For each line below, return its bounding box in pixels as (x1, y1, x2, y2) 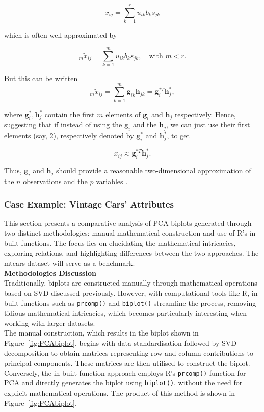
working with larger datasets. (4, 317, 95, 328)
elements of (105, 109, 141, 119)
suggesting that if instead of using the (4, 119, 122, 130)
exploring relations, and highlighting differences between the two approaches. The (4, 247, 259, 258)
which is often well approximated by (4, 30, 117, 40)
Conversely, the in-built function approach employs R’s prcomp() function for (4, 367, 246, 378)
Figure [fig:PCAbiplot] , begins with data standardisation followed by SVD (4, 338, 236, 348)
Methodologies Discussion (4, 267, 96, 278)
